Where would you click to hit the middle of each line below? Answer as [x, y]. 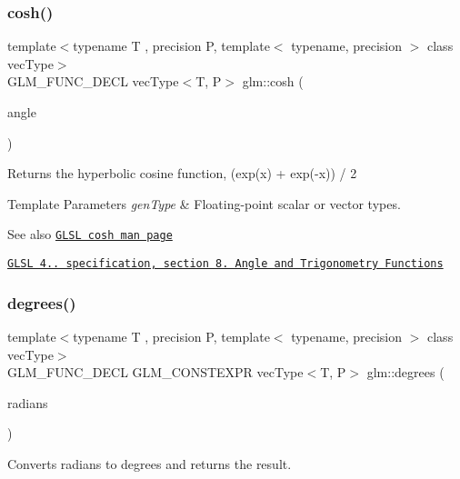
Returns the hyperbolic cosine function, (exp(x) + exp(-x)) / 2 [182, 173]
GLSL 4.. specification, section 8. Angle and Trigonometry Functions [225, 264]
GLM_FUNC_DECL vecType [93, 81]
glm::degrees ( [405, 372]
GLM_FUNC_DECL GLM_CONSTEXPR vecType [155, 372]
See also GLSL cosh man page [90, 234]
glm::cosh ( [273, 81]
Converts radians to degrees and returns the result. [150, 463]
